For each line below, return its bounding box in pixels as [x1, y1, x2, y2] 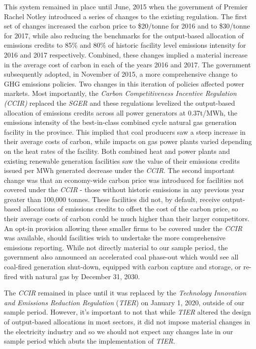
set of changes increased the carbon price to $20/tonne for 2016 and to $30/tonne [4, 21, 250, 31]
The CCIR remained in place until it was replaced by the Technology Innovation [4, 288, 247, 298]
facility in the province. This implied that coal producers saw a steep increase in [4, 126, 246, 137]
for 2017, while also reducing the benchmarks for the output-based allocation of [4, 30, 244, 40]
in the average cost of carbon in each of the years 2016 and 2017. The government [4, 59, 251, 69]
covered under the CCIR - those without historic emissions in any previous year [4, 184, 245, 195]
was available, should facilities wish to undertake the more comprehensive [4, 233, 226, 243]
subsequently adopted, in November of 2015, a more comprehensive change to [4, 69, 238, 79]
